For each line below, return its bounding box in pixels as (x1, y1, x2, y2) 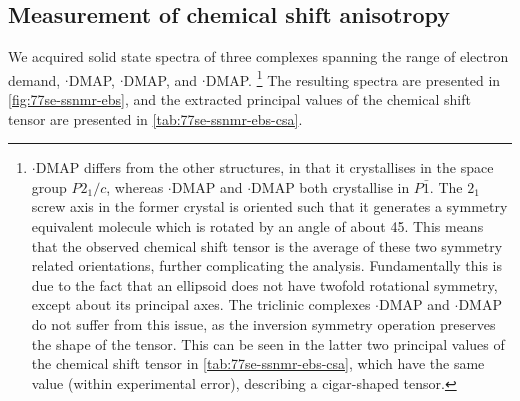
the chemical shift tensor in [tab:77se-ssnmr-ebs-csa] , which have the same (31, 353, 485, 374)
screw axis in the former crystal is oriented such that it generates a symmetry (31, 196, 508, 217)
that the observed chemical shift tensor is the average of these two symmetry (31, 235, 503, 256)
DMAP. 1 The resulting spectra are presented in (205, 66, 501, 90)
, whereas (106, 176, 164, 197)
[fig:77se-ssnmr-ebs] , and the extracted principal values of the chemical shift (8, 89, 471, 110)
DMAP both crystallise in (251, 176, 410, 197)
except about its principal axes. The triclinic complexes (31, 294, 371, 315)
